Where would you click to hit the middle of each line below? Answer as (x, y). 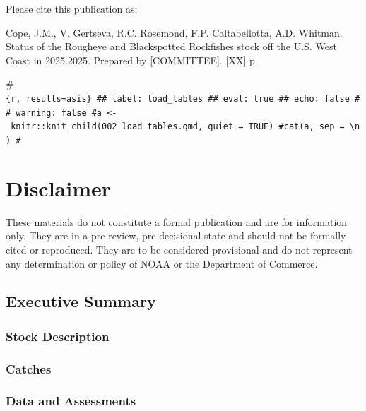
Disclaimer (59, 187)
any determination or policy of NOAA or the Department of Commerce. (162, 263)
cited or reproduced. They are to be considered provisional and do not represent (179, 249)
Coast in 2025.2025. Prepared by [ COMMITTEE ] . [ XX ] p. (132, 60)
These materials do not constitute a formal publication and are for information (177, 221)
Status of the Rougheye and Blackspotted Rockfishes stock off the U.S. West (171, 46)
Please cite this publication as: (72, 8)
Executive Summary (81, 301)
